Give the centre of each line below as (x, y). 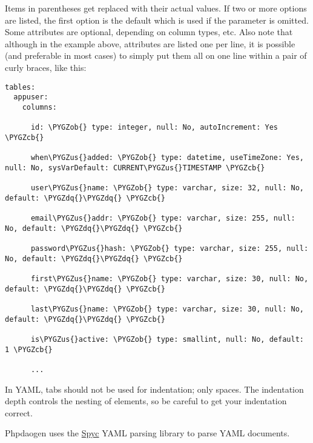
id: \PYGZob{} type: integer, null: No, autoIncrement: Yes (154, 128)
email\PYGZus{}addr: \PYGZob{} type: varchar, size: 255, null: (163, 218)
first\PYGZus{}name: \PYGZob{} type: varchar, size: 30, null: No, (170, 279)
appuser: (31, 97)
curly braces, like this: (46, 67)
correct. (19, 412)
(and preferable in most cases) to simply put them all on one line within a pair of (156, 55)
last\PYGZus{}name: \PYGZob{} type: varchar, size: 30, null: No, (167, 309)
